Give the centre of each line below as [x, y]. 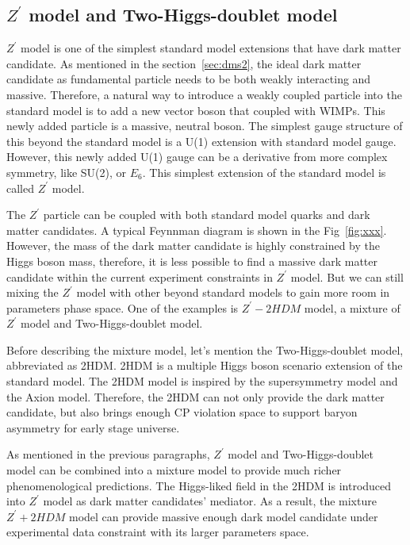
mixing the [33, 292]
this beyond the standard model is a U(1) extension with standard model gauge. [201, 141]
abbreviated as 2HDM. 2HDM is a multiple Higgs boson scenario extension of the [205, 365]
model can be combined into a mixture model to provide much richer [174, 470]
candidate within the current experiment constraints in [140, 276]
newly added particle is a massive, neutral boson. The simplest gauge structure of [205, 126]
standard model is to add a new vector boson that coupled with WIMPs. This [196, 110]
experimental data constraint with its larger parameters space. [158, 532]
